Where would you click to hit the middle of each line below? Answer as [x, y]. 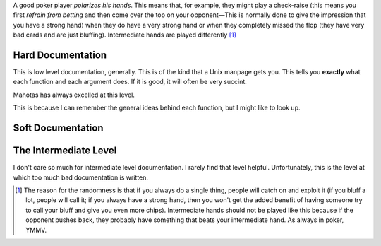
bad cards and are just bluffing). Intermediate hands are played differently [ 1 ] [125, 35]
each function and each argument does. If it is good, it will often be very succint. [130, 82]
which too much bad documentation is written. [80, 177]
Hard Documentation [60, 55]
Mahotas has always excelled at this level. [74, 95]
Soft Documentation [58, 128]
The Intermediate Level [65, 151]
